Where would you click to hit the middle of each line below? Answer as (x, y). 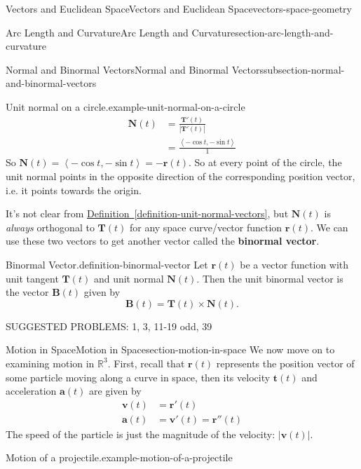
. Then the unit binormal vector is (270, 278)
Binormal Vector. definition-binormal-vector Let (107, 265)
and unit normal (129, 278)
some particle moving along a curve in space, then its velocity (138, 377)
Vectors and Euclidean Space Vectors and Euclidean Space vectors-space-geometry (179, 8)
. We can (329, 227)
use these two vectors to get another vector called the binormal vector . (163, 241)
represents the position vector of (285, 363)
